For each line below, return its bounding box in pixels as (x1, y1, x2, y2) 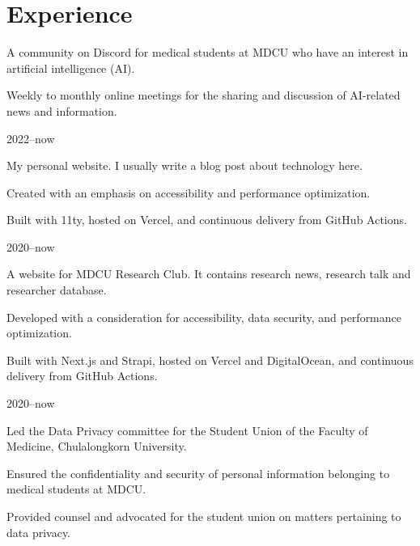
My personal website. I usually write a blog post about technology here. (6, 157, 363, 174)
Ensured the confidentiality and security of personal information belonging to (6, 464, 390, 481)
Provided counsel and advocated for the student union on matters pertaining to (6, 508, 401, 524)
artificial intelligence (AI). (6, 59, 135, 76)
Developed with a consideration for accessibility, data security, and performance (6, 308, 401, 325)
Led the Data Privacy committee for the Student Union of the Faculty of (6, 421, 368, 438)
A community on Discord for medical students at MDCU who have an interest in (6, 44, 409, 61)
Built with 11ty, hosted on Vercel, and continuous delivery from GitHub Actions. (6, 211, 407, 228)
